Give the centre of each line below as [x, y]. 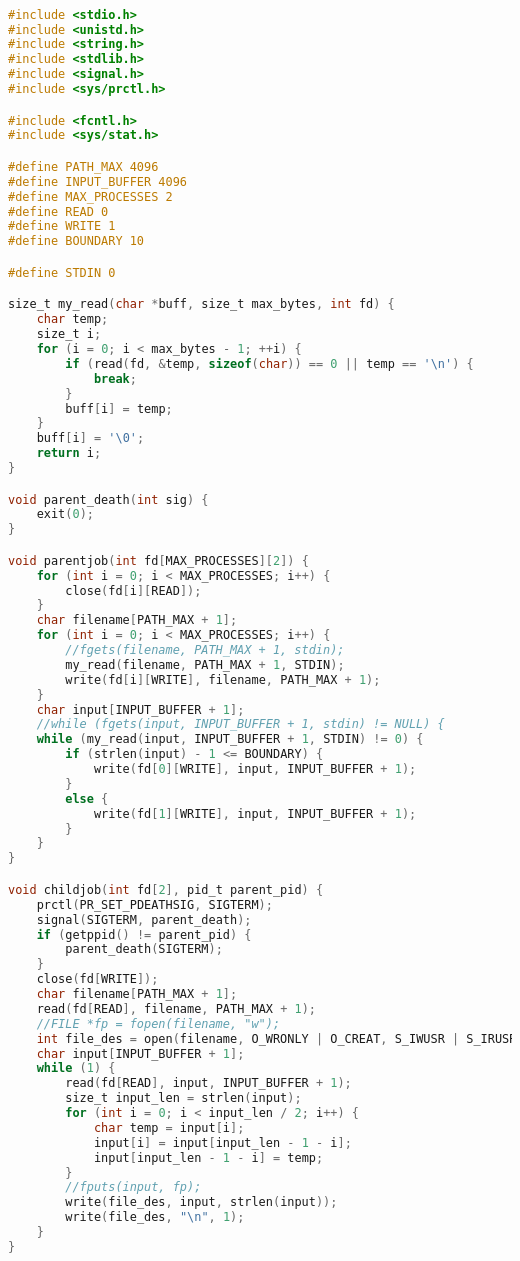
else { [87, 798]
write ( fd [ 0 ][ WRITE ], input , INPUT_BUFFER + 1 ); [255, 769]
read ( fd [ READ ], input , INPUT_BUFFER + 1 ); [208, 1083]
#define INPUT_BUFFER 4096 [97, 181]
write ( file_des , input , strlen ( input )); [201, 1202]
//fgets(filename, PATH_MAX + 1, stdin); [205, 650]
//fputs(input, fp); [133, 1187]
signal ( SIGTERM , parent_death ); [144, 919]
